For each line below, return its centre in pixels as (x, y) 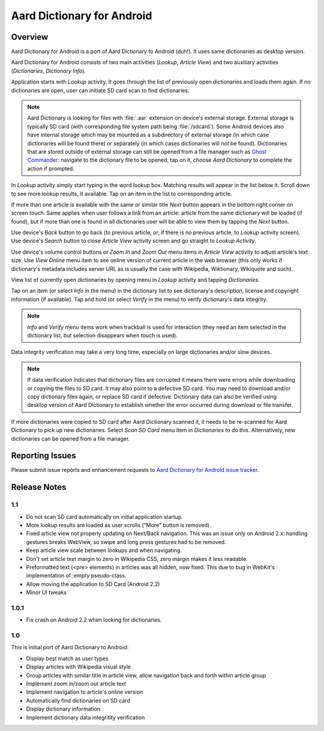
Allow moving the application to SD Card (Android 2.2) (93, 584)
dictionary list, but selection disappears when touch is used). (103, 335)
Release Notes (39, 487)
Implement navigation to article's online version (85, 692)
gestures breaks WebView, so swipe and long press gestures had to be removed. (126, 542)
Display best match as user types (67, 658)
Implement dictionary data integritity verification (85, 717)
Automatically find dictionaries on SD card (78, 700)
